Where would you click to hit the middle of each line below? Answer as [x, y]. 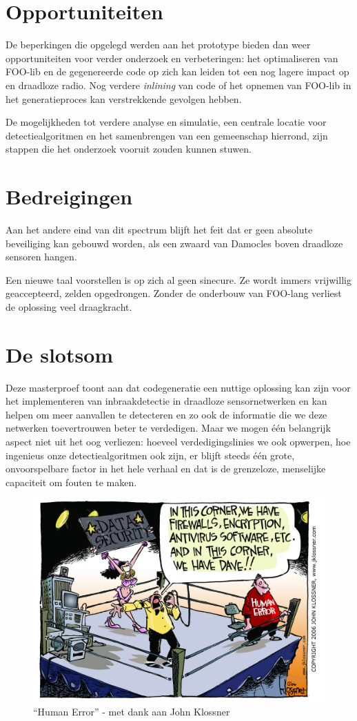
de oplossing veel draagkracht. [69, 306]
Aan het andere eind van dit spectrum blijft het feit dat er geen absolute [159, 229]
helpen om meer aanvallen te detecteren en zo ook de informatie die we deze [166, 414]
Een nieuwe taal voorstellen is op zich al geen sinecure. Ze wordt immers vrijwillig [178, 279]
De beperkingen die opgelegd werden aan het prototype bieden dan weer [158, 45]
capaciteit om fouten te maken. [71, 482]
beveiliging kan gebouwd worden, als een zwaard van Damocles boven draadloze [174, 243]
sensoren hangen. [41, 257]
